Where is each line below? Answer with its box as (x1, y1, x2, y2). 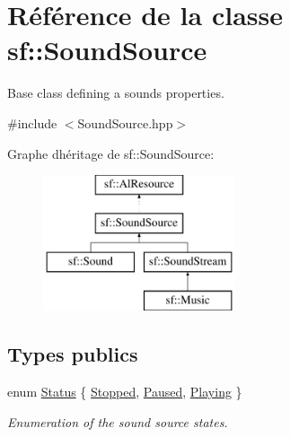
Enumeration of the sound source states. (7, 412, 228, 431)
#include (7, 113, 57, 132)
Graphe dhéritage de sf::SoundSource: (7, 144, 215, 162)
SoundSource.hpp (77, 113, 173, 132)
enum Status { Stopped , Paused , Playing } (7, 382, 242, 401)
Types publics (7, 340, 138, 368)
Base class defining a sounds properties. (7, 83, 224, 102)
